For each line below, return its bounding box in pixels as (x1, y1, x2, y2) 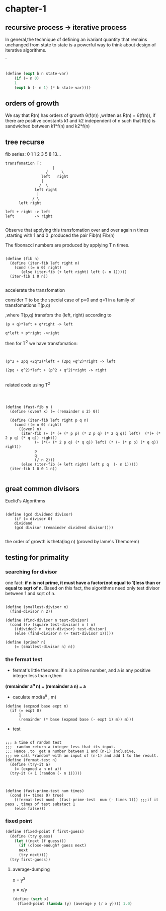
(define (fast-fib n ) (5, 405, 53, 410)
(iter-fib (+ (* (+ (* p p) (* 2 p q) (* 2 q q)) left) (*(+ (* (21, 431, 161, 436)
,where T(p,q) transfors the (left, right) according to (5, 312, 112, 318)
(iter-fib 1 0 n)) (10, 274, 49, 279)
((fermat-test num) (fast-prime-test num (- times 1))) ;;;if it (14, 797, 158, 802)
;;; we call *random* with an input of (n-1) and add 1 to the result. (5, 753, 158, 758)
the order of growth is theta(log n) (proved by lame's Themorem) (5, 539, 139, 545)
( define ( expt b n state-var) (5, 71, 69, 76)
